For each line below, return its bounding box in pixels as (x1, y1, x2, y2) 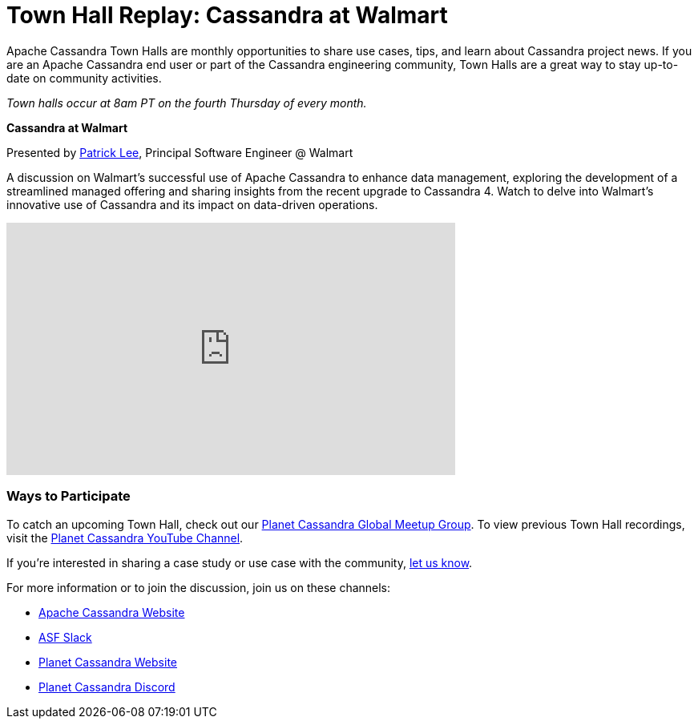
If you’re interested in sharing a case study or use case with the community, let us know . (6, 555, 473, 570)
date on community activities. (6, 70, 162, 85)
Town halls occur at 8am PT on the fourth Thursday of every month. (6, 95, 367, 110)
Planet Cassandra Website (38, 655, 177, 669)
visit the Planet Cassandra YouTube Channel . (6, 530, 244, 545)
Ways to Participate (6, 488, 131, 505)
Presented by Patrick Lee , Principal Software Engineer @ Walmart (6, 145, 353, 159)
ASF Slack (38, 630, 92, 644)
